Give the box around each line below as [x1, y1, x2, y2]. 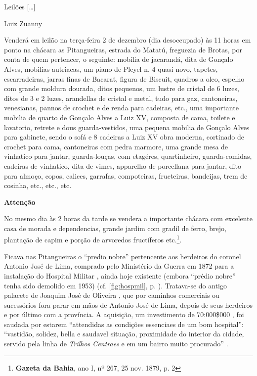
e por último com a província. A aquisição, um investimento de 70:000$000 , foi [4, 309, 244, 320]
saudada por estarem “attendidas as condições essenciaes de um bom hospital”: [4, 319, 244, 329]
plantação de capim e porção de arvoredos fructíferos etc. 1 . [4, 233, 182, 245]
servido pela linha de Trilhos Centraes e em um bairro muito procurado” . [4, 338, 228, 349]
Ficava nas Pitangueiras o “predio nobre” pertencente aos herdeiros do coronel [4, 251, 241, 261]
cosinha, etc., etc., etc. [4, 180, 72, 190]
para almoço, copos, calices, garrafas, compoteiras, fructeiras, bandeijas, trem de [4, 170, 248, 181]
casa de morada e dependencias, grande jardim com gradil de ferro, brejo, [4, 223, 226, 233]
